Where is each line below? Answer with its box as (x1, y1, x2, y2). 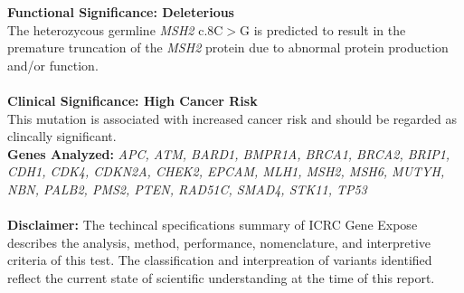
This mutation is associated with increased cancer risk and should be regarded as (7, 109, 458, 128)
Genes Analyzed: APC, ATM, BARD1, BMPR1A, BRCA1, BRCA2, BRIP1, (7, 144, 450, 163)
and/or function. (7, 55, 99, 74)
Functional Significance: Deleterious (7, 3, 234, 21)
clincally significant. (7, 127, 117, 146)
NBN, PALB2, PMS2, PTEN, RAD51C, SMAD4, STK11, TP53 (7, 179, 367, 198)
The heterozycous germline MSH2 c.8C (7, 20, 223, 39)
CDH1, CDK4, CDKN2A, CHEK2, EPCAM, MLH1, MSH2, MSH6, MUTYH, (7, 162, 445, 181)
